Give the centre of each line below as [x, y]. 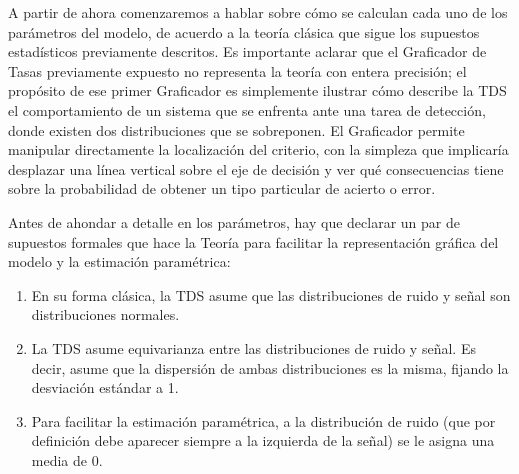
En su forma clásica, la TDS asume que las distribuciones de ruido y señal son [271, 294]
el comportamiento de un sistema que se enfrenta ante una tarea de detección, [247, 109]
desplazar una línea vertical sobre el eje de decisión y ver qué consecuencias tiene [256, 168]
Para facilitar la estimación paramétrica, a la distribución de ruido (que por [263, 420]
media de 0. [67, 459]
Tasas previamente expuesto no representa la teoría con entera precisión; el [237, 70]
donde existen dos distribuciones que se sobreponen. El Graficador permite [236, 129]
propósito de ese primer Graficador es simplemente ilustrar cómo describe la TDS [257, 90]
